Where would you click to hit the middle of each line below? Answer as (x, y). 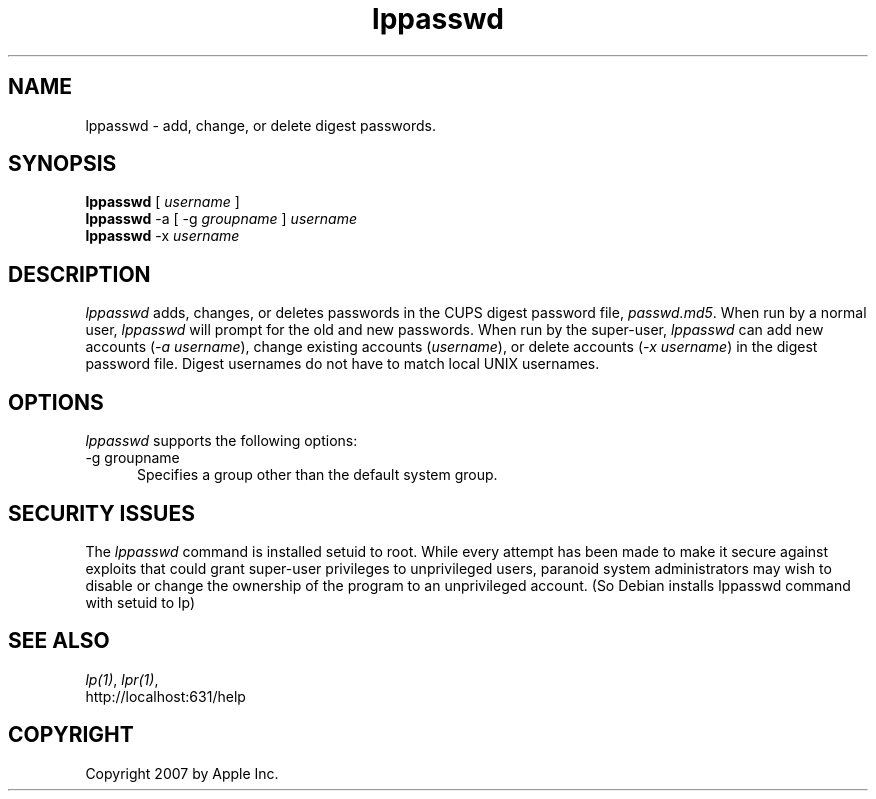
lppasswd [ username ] (162, 202)
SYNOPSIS (62, 164)
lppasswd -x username (162, 236)
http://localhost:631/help (165, 696)
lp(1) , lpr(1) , (122, 679)
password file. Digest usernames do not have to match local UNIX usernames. (342, 364)
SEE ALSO (59, 641)
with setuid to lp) (140, 602)
